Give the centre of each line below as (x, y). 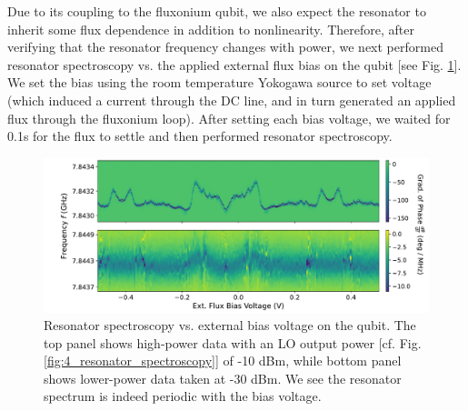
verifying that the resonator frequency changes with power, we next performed (225, 47)
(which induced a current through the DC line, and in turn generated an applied (232, 100)
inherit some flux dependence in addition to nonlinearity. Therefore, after (211, 29)
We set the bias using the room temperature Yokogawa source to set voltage (219, 82)
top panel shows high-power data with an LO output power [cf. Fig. (233, 342)
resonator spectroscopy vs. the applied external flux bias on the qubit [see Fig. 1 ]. (234, 64)
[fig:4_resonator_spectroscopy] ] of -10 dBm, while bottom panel (223, 361)
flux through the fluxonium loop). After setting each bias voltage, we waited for (229, 118)
